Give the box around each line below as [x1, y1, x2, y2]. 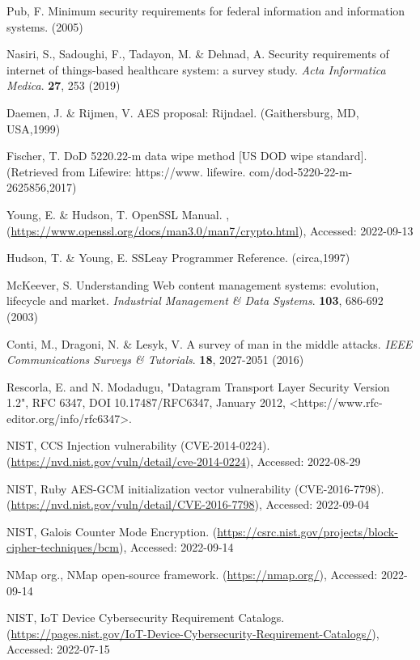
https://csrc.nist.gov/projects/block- [217, 522, 398, 539]
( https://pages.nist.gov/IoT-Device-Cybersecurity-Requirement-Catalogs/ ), [6, 624, 380, 641]
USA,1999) [6, 120, 61, 137]
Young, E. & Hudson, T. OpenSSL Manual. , [6, 205, 230, 222]
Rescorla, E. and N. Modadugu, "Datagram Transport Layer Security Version [6, 378, 390, 395]
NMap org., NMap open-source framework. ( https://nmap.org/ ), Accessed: [6, 566, 378, 583]
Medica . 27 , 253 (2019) [6, 77, 121, 94]
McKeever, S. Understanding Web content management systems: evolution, [6, 276, 380, 293]
